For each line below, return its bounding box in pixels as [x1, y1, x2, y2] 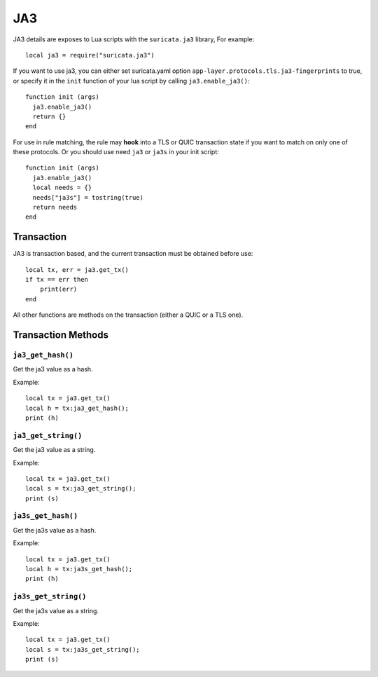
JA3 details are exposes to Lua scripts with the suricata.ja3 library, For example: [13, 35, 255, 43]
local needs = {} [32, 184, 92, 192]
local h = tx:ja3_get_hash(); [25, 404, 129, 412]
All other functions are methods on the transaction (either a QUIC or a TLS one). [13, 310, 244, 319]
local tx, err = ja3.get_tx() [25, 266, 129, 273]
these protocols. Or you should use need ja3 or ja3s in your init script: [13, 148, 220, 156]
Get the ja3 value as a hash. [13, 365, 94, 374]
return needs [32, 203, 78, 212]
